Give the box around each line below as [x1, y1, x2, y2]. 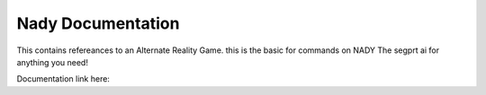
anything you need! [16, 56, 89, 67]
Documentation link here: [16, 73, 110, 84]
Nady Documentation [16, 13, 180, 33]
